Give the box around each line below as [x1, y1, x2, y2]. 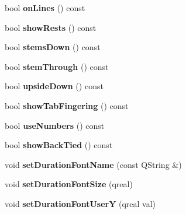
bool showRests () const [5, 21, 97, 33]
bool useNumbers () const [5, 119, 105, 131]
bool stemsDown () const [5, 41, 101, 53]
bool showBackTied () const [5, 139, 113, 151]
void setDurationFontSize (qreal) [5, 178, 133, 190]
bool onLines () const [5, 2, 85, 13]
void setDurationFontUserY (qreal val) [5, 197, 156, 209]
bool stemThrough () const [5, 60, 109, 72]
